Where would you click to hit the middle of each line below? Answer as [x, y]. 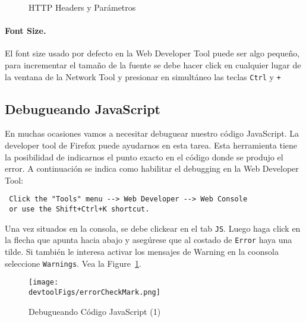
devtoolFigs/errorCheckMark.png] [94, 292]
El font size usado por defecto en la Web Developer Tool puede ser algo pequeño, [152, 53]
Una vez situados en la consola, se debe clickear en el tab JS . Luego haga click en [153, 228]
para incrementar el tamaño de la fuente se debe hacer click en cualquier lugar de [153, 64]
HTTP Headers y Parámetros [82, 7]
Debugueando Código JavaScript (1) [95, 311]
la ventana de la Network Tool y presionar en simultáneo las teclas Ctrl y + [143, 76]
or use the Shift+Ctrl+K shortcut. [79, 209]
